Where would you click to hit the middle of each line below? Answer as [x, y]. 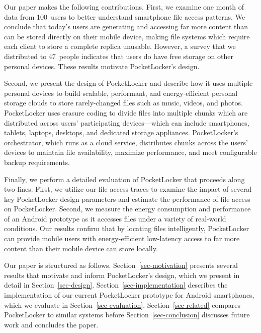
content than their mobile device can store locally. [81, 248]
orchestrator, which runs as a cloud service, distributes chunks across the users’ [126, 142]
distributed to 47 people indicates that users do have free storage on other [119, 56]
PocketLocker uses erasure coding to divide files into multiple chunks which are [126, 112]
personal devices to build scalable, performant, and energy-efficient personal [121, 93]
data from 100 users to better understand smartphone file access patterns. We [125, 16]
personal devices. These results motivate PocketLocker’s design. [102, 66]
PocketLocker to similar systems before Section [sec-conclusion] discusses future [127, 315]
